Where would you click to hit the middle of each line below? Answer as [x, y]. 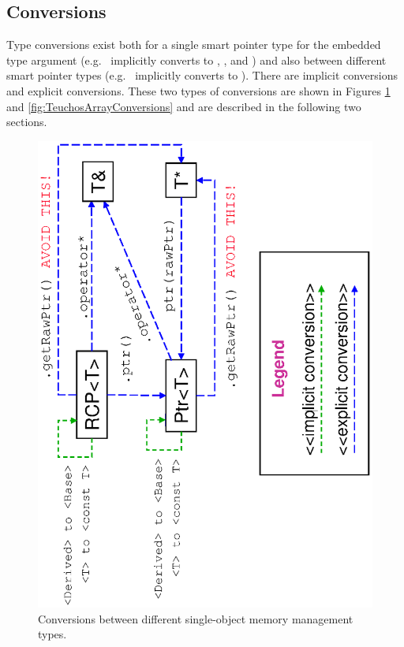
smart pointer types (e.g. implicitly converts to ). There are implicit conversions [202, 75]
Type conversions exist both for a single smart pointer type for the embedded [194, 45]
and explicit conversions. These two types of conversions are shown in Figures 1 [198, 90]
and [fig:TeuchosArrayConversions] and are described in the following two [184, 106]
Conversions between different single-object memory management [196, 618]
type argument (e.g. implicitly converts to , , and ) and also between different [196, 59]
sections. [27, 122]
